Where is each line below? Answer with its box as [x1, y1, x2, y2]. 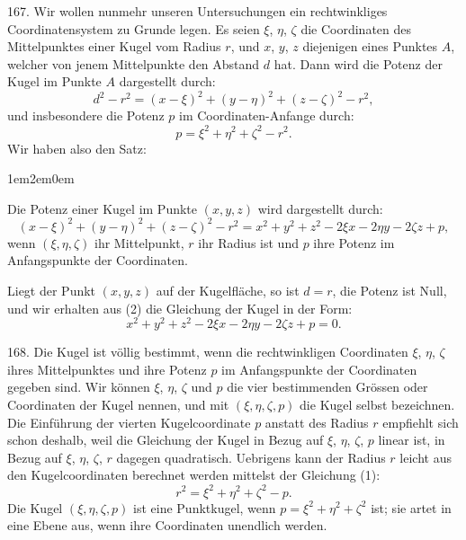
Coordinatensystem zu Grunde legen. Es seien [7, 19, 260, 38]
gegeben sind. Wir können [7, 377, 150, 396]
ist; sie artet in [371, 498, 452, 517]
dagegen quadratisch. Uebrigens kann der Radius [116, 447, 386, 466]
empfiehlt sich [382, 412, 459, 431]
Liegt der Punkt [7, 281, 96, 300]
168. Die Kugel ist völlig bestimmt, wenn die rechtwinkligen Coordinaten [7, 342, 408, 361]
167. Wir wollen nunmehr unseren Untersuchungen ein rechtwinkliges [7, 2, 388, 20]
